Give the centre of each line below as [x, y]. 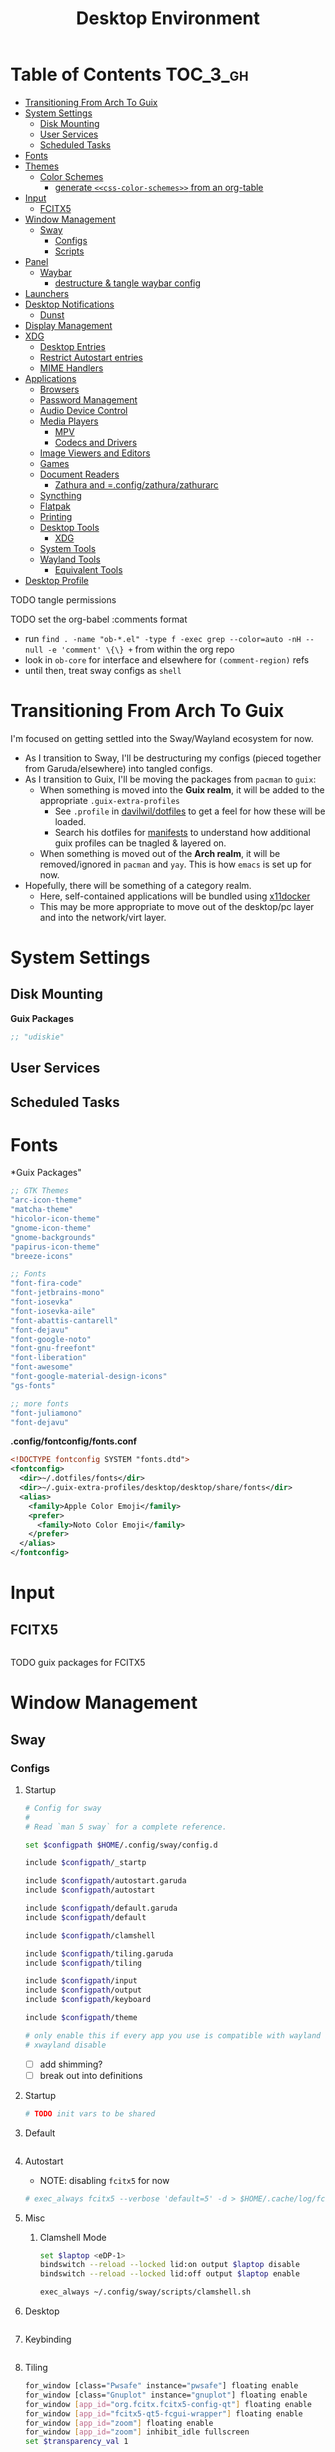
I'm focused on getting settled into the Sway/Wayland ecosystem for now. [162, 738]
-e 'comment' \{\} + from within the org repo [141, 649]
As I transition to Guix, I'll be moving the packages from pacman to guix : [170, 779]
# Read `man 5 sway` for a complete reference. [125, 1827]
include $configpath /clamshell [90, 1935]
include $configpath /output [83, 1990]
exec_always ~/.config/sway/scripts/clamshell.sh [145, 2292]
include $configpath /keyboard [88, 2000]
